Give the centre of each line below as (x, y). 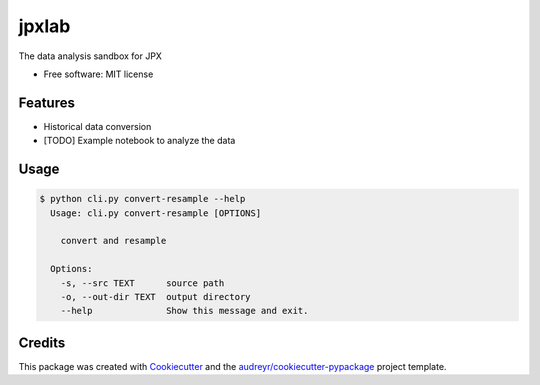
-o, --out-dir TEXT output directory (155, 296)
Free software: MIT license (98, 74)
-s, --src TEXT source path (142, 283)
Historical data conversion (97, 126)
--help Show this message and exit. (184, 311)
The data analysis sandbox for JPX (90, 56)
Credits (42, 342)
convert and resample (113, 241)
